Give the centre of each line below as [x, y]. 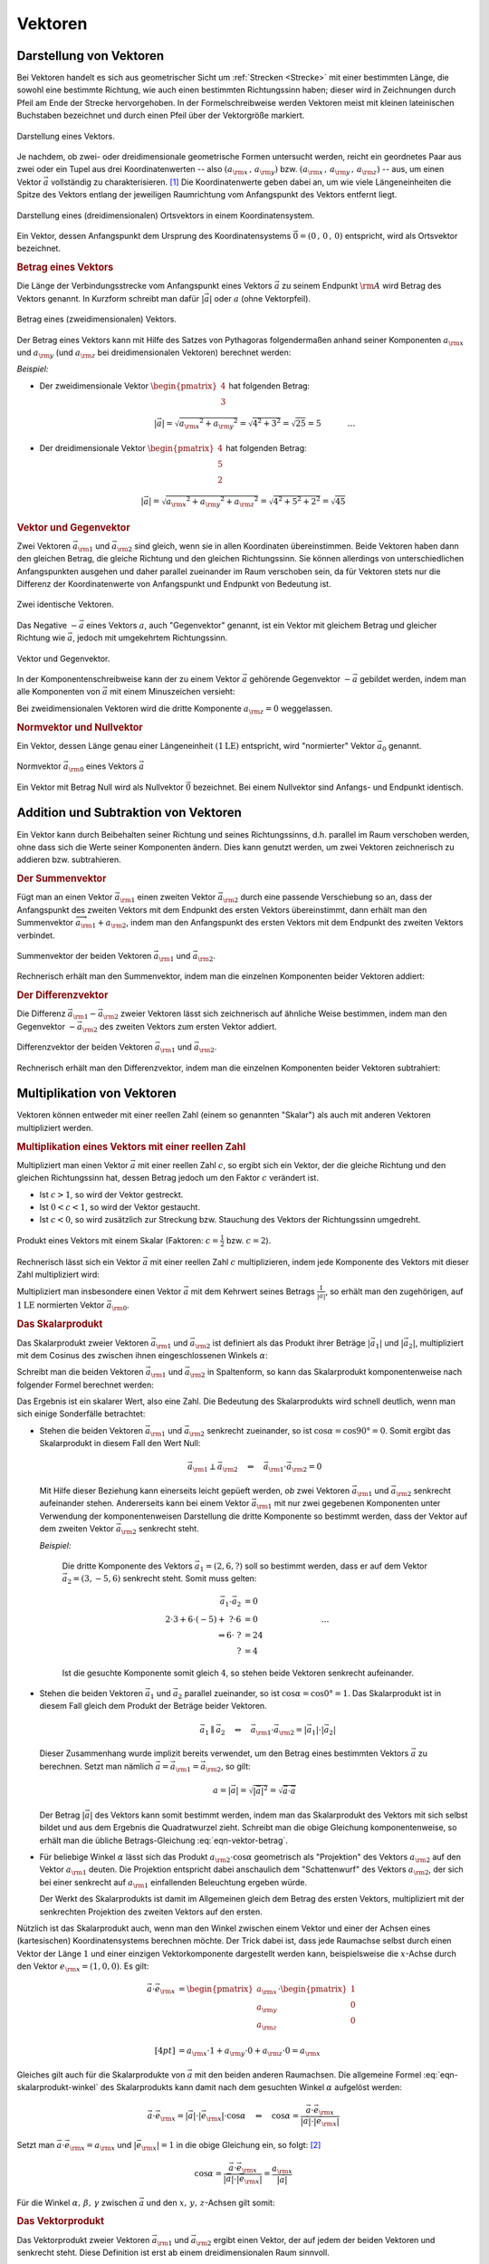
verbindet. [36, 935]
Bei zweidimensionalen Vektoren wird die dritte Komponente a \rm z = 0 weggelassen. [175, 709]
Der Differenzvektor [62, 995]
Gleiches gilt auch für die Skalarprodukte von [101, 2075]
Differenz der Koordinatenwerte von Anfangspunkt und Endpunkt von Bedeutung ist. [174, 584]
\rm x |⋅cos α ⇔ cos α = [253, 2117]
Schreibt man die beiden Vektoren [80, 1372]
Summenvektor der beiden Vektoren [84, 955]
